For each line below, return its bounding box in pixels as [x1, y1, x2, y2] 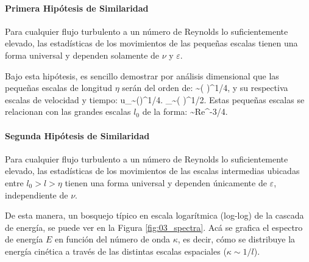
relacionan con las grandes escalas [5, 105, 131, 118]
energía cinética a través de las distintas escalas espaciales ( [5, 244, 227, 257]
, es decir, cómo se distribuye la [177, 233, 296, 246]
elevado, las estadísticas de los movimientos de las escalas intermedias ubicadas [5, 164, 300, 177]
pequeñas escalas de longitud [5, 81, 113, 94]
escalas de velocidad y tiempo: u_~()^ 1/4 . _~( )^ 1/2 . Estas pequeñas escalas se [5, 93, 305, 106]
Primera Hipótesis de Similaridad [5, 1, 149, 14]
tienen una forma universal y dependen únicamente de [65, 176, 267, 189]
